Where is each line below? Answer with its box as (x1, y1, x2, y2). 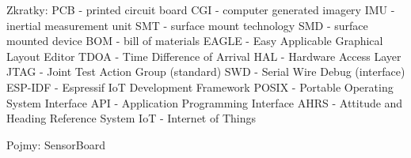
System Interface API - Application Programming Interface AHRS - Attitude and (6, 94, 403, 111)
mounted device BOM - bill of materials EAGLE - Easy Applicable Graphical (6, 32, 383, 49)
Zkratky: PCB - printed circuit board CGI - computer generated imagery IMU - (6, 2, 395, 17)
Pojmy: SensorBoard (6, 136, 106, 152)
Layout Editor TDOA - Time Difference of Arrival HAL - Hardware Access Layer (6, 47, 401, 64)
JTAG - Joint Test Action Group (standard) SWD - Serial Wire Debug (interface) (6, 63, 405, 80)
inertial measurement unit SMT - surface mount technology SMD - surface (6, 17, 368, 33)
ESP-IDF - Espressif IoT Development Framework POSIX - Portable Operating (6, 78, 394, 95)
